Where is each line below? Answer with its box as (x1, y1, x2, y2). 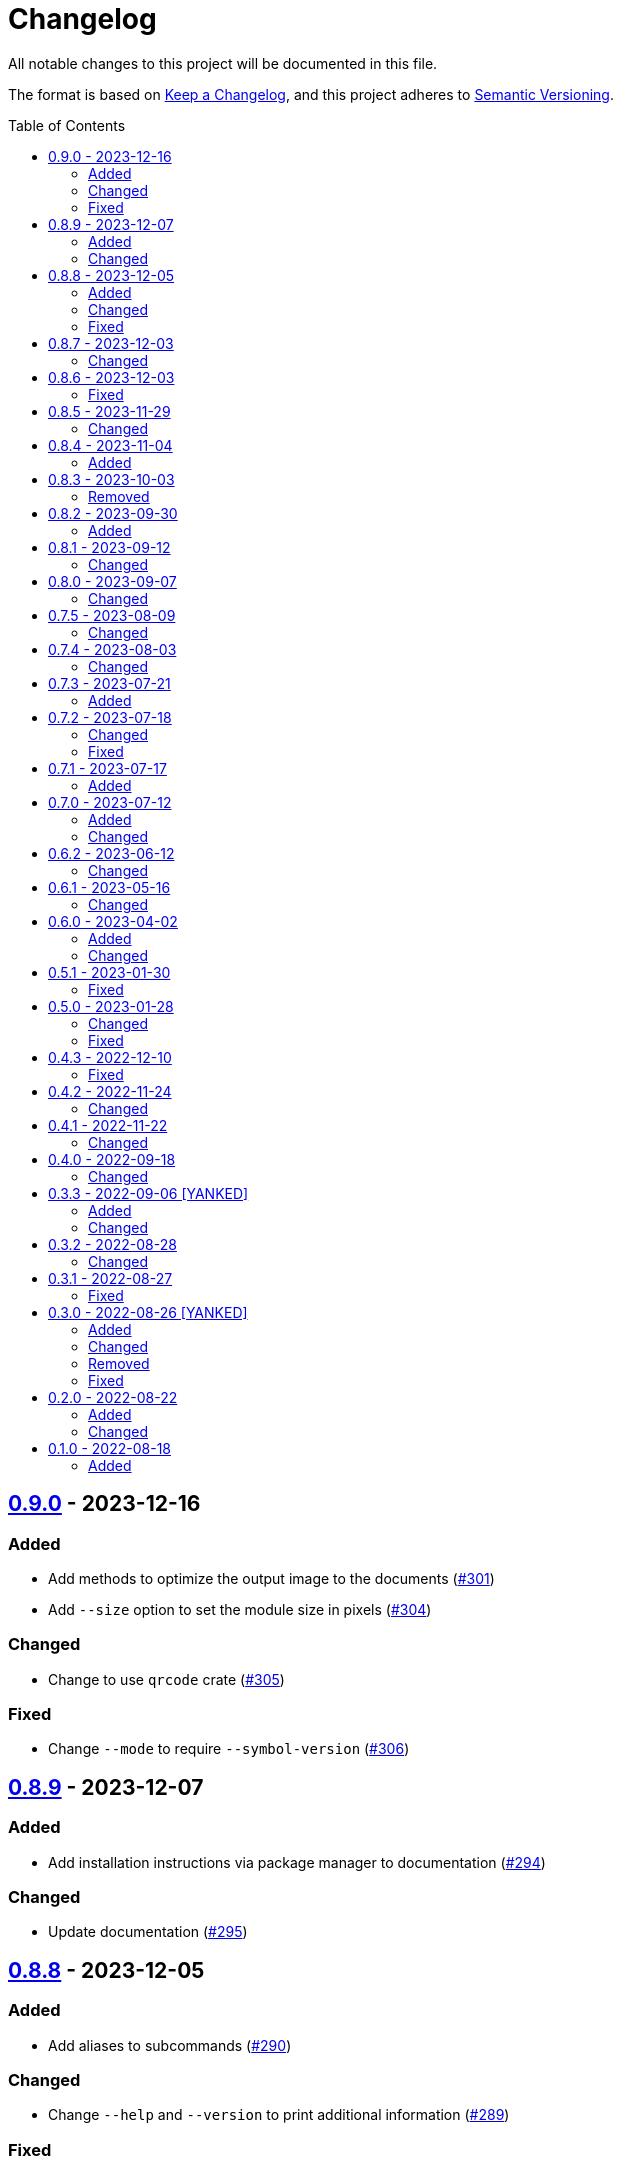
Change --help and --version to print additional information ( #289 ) (48, 2106, 510, 2124)
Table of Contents (8, 116, 126, 134)
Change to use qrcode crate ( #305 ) (48, 1670, 285, 1688)
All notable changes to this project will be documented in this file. (8, 54, 438, 72)
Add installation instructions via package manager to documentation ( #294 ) (48, 1853, 546, 1871)
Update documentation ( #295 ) (48, 1923, 248, 1941)
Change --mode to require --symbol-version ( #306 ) (48, 1740, 410, 1758)
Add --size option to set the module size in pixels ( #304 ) (48, 1600, 432, 1618)
